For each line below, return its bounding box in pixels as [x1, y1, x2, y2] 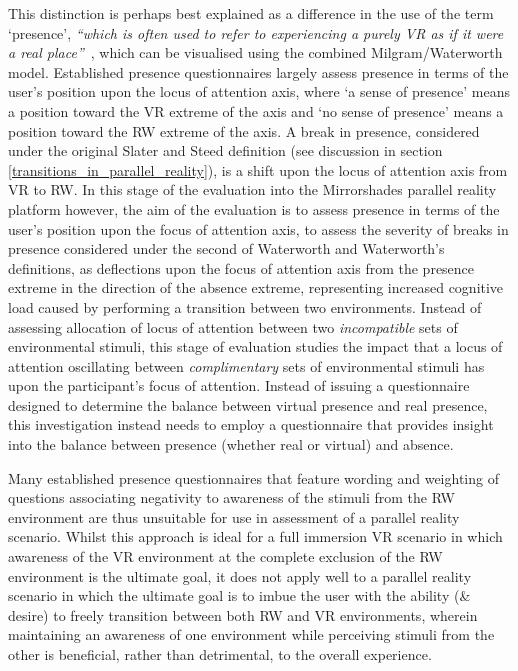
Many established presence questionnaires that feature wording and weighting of [8, 467, 499, 488]
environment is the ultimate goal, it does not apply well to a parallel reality [8, 565, 472, 586]
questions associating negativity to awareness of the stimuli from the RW [8, 487, 455, 508]
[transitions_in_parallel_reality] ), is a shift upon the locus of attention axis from [8, 159, 508, 180]
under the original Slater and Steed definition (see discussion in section [8, 140, 443, 161]
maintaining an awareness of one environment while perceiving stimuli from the [8, 624, 495, 645]
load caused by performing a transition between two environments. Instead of [8, 296, 482, 317]
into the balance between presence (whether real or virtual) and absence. [8, 434, 454, 455]
